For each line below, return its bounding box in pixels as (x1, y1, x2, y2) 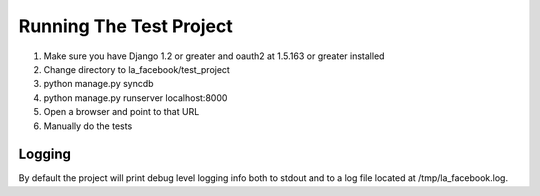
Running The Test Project (18, 15, 234, 37)
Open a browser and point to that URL (43, 106, 200, 118)
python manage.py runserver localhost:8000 (43, 91, 228, 104)
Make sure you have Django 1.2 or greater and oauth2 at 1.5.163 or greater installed (43, 50, 385, 62)
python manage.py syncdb (43, 78, 154, 90)
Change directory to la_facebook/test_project (43, 63, 230, 75)
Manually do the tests (43, 120, 133, 132)
